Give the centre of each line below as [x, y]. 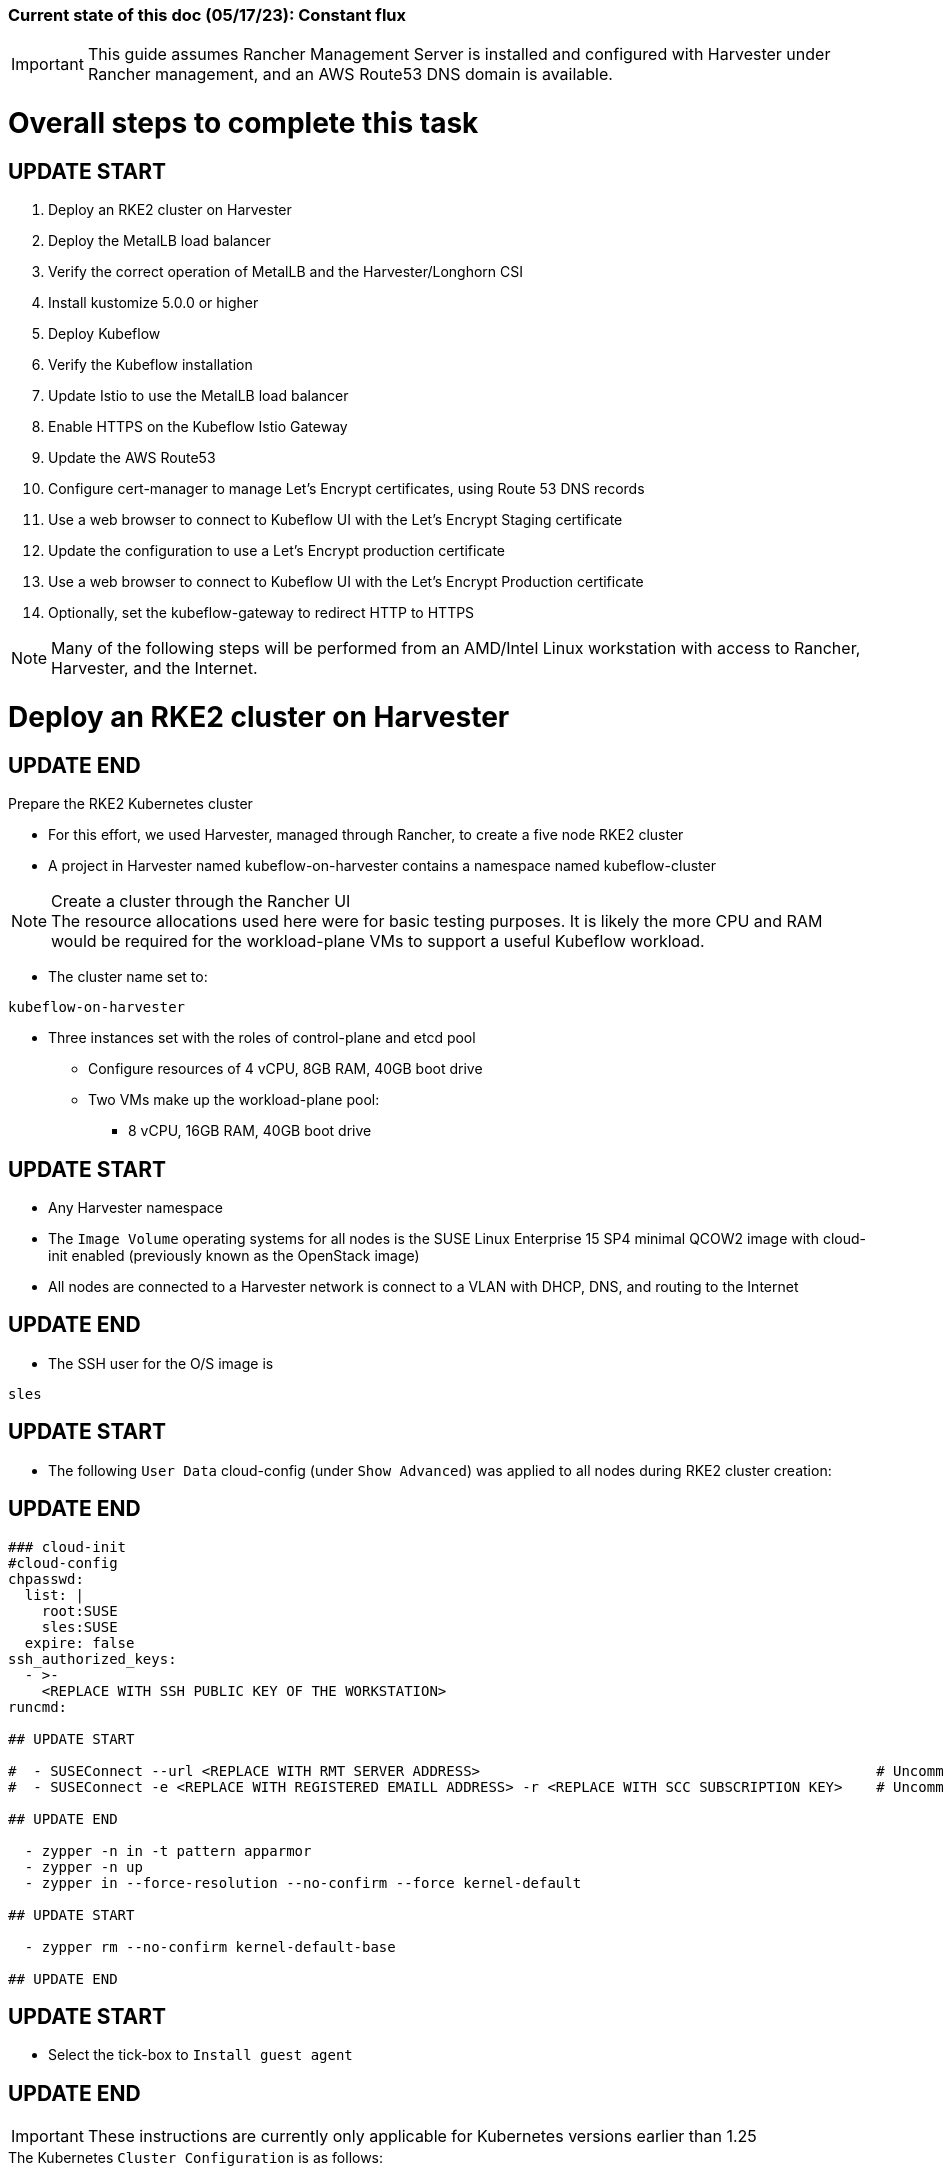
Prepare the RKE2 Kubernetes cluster [130, 804]
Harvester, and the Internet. [154, 668]
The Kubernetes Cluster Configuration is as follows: [196, 2158]
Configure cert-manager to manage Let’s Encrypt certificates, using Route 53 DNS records [346, 489]
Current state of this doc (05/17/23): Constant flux [207, 15]
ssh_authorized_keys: [92, 1658]
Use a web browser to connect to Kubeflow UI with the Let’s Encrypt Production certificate [346, 582]
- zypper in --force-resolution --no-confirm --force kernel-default [303, 1882]
